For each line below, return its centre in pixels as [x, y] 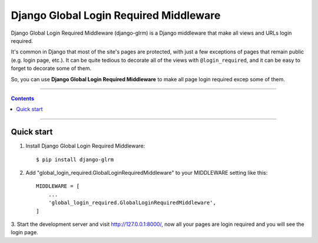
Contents [23, 98]
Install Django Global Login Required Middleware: [85, 146]
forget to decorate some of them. [51, 68]
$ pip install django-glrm [75, 159]
